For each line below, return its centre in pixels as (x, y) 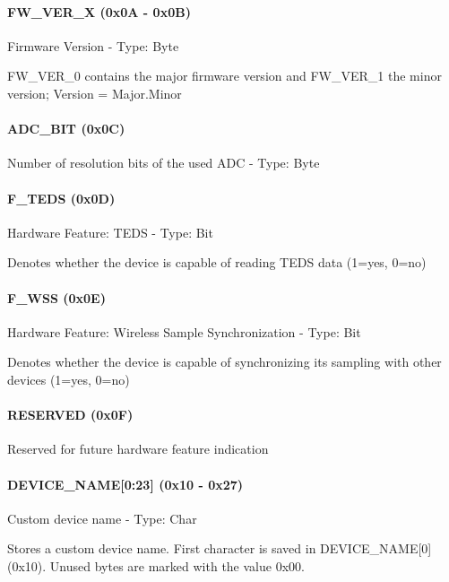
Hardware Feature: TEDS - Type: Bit (110, 232)
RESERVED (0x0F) (70, 415)
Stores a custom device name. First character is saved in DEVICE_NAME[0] (220, 548)
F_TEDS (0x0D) (61, 198)
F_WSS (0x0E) (56, 297)
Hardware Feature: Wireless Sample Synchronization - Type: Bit (184, 331)
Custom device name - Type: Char (102, 518)
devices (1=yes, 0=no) (69, 379)
